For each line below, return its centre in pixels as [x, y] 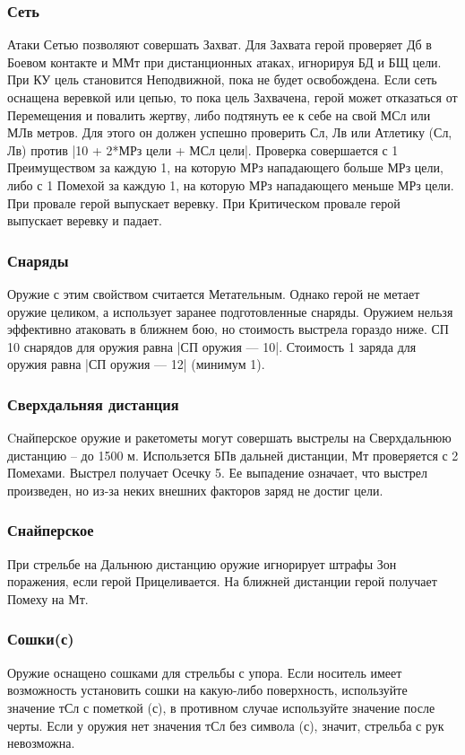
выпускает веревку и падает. [85, 220]
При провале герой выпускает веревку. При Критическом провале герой [204, 202]
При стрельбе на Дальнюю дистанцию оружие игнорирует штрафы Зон [202, 563]
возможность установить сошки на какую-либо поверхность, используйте [207, 690]
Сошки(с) [41, 639]
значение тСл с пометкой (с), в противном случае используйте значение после [221, 707]
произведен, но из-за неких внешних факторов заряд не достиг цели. [195, 490]
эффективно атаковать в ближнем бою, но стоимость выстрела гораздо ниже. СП [228, 329]
